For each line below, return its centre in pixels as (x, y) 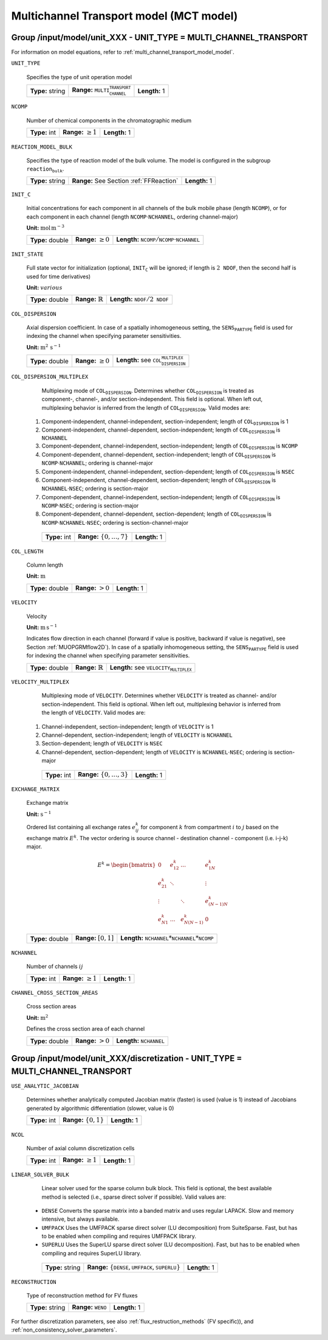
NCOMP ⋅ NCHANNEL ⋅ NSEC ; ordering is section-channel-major (115, 522)
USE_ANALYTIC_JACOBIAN (45, 1086)
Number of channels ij (55, 966)
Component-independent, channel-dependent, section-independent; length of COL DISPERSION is (161, 431)
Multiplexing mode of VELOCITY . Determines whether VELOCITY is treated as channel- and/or (159, 696)
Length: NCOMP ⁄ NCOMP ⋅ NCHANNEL (158, 239)
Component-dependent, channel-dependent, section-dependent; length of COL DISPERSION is (156, 515)
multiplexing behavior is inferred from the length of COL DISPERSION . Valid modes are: (146, 408)
